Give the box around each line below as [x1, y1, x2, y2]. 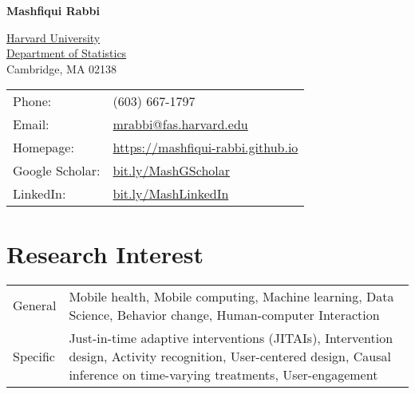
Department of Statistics [6, 45, 127, 61]
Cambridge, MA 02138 [6, 60, 117, 77]
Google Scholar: [13, 161, 101, 180]
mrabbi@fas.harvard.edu [113, 115, 248, 134]
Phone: [13, 92, 52, 111]
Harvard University [6, 29, 101, 45]
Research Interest [6, 237, 204, 270]
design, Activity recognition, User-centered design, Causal [69, 346, 391, 365]
